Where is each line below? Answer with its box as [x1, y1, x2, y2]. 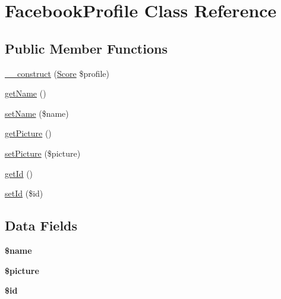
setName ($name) [5, 107, 69, 119]
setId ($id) [5, 187, 43, 200]
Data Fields [5, 216, 78, 235]
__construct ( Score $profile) [5, 67, 110, 79]
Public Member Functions [5, 39, 168, 57]
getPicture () [5, 127, 52, 139]
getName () [5, 87, 46, 99]
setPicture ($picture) [5, 147, 81, 159]
